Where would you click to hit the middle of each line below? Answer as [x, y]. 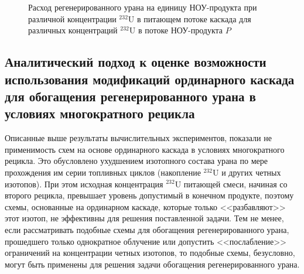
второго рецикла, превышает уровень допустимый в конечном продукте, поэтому [149, 195]
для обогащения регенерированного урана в [130, 96]
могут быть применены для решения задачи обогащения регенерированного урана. [152, 264]
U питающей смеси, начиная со [231, 184]
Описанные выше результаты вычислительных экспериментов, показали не [138, 138]
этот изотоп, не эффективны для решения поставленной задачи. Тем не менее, [144, 218]
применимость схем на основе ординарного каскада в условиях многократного [145, 149]
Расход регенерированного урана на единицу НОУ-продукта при [143, 7]
